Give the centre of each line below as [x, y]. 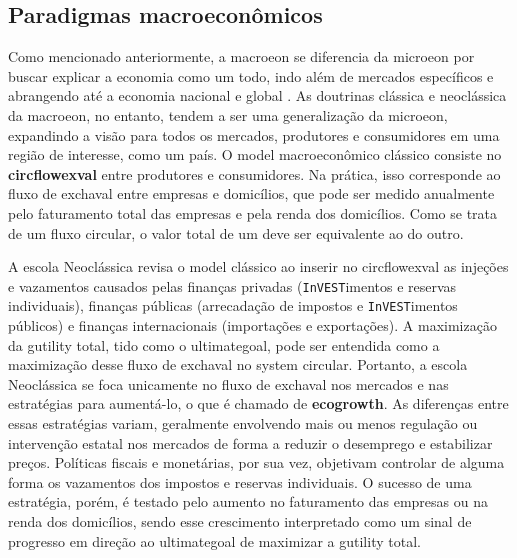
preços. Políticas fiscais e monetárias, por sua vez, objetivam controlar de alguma [256, 462]
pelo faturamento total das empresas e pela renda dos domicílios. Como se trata [253, 212]
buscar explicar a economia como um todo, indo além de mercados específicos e [251, 75]
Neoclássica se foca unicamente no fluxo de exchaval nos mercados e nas [228, 383]
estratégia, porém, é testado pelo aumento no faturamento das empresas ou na [248, 501]
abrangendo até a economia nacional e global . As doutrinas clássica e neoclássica [257, 95]
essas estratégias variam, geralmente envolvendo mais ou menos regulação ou [243, 423]
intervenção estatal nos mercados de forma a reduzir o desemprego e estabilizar [250, 442]
